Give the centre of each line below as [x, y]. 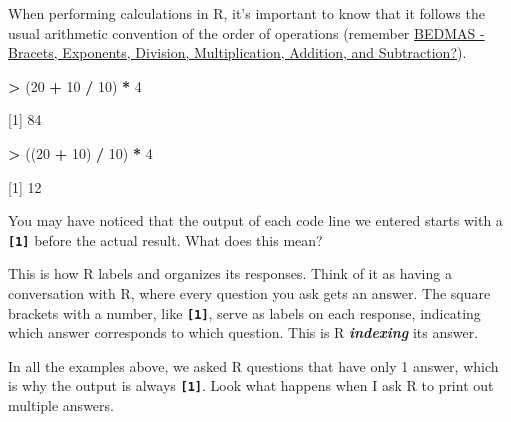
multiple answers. [61, 405]
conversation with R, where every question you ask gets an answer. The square [249, 293]
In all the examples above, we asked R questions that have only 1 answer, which [253, 365]
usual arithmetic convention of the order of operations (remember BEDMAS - [246, 32]
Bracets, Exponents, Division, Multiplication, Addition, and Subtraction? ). [237, 52]
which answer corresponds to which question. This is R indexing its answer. [243, 332]
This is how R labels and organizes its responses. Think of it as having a [230, 273]
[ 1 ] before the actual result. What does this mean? [165, 239]
